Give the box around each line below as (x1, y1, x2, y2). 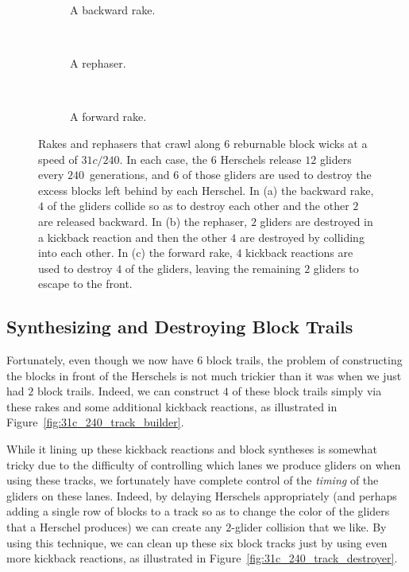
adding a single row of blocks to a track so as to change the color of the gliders (6, 503, 390, 519)
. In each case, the (119, 150, 208, 167)
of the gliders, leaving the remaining (125, 259, 301, 276)
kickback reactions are (245, 244, 353, 261)
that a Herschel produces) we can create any (6, 519, 222, 535)
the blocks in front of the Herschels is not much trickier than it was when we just (6, 367, 402, 383)
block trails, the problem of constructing (206, 352, 403, 368)
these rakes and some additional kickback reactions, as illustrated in (6, 398, 338, 414)
